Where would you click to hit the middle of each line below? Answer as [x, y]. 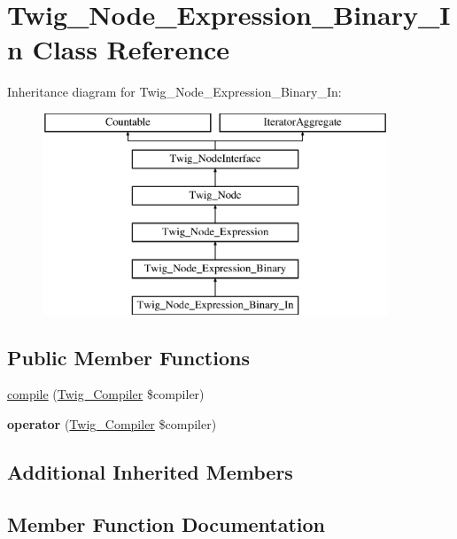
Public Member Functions [128, 357]
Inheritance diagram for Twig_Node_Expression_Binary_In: [174, 92]
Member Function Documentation [167, 523]
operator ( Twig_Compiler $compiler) [112, 424]
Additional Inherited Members [150, 472]
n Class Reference [119, 49]
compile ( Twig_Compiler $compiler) [106, 394]
